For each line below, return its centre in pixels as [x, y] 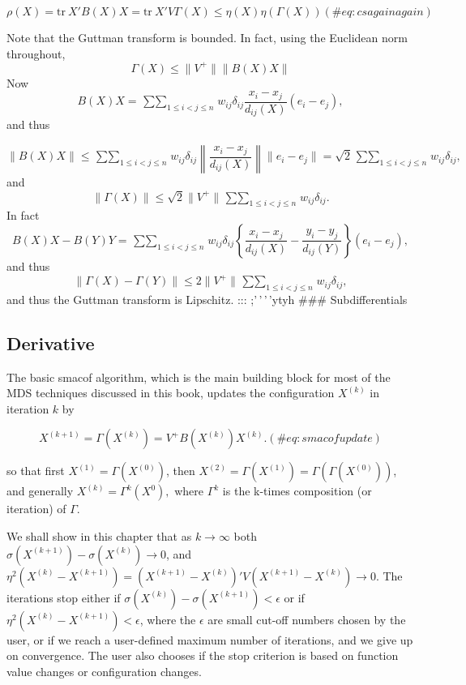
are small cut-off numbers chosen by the [307, 619]
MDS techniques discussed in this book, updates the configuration [171, 393]
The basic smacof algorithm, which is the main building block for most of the [199, 377]
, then [180, 471]
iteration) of [36, 509]
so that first [36, 471]
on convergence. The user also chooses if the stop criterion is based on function [203, 655]
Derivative [51, 342]
